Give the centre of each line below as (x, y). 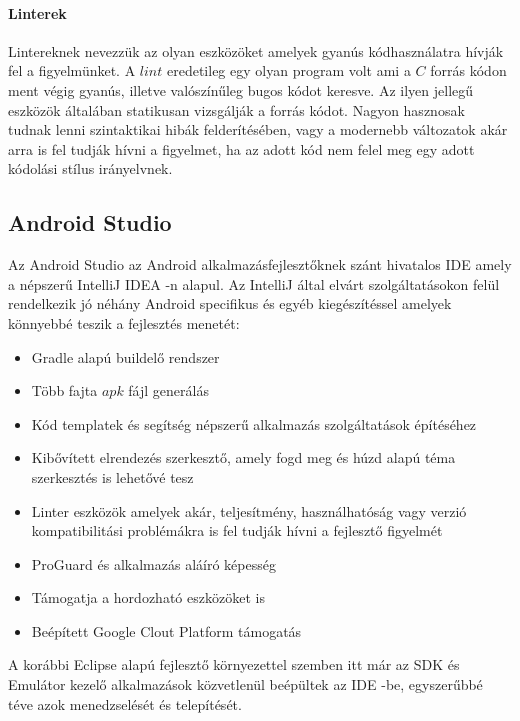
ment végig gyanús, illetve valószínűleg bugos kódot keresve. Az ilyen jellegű (241, 89)
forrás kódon (468, 70)
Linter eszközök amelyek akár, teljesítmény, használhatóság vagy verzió (249, 510)
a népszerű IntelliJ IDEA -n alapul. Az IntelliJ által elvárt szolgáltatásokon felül (254, 283)
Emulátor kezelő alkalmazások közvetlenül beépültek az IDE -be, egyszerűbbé (245, 684)
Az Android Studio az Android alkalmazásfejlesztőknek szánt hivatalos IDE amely (260, 264)
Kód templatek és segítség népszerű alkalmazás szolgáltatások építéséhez (254, 423)
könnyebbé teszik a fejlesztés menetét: (124, 322)
